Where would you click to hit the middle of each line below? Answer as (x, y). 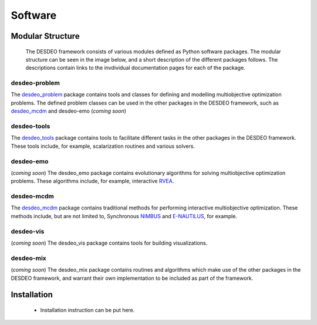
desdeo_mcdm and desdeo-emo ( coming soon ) (68, 111)
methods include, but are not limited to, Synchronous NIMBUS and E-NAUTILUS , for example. (124, 216)
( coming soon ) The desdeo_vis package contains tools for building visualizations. (109, 243)
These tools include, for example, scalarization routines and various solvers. (103, 146)
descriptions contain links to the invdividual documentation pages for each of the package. (136, 68)
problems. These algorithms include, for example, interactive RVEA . (92, 181)
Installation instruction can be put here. (87, 310)
